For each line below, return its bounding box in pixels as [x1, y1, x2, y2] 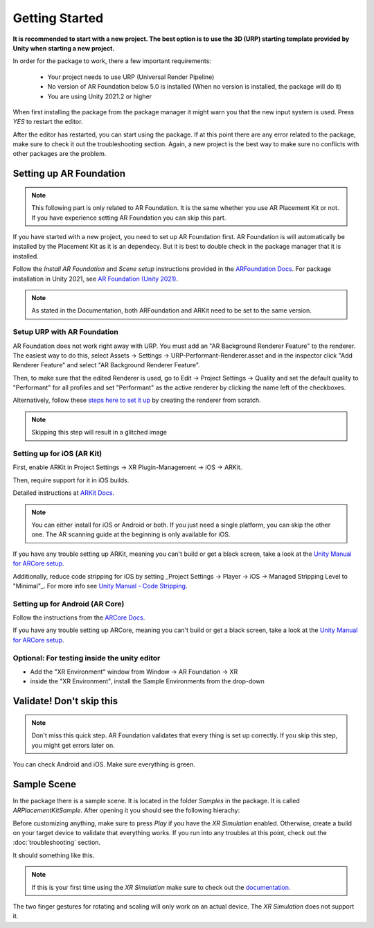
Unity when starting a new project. [12, 44, 115, 52]
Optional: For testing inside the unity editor [12, 653, 161, 663]
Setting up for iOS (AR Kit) [12, 449, 103, 459]
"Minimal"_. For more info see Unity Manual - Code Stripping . [12, 581, 188, 590]
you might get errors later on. [31, 741, 115, 749]
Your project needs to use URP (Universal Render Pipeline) [47, 73, 215, 81]
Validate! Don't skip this [12, 695, 118, 707]
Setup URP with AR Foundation [12, 327, 119, 337]
